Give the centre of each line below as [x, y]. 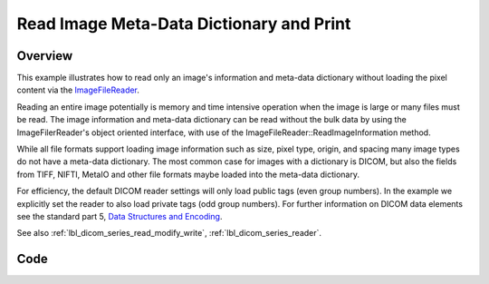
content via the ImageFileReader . [78, 90]
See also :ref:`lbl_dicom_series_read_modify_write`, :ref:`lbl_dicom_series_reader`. [169, 233]
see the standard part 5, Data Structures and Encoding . [120, 216]
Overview [45, 56]
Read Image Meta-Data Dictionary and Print [184, 24]
